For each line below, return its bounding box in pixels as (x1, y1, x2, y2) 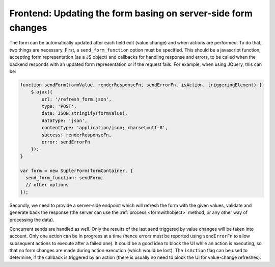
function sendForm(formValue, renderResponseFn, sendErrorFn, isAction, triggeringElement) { (20, 82, 262, 88)
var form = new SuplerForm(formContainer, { (20, 167, 133, 174)
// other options (25, 182, 69, 188)
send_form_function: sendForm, (25, 175, 104, 181)
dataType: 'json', (41, 117, 88, 124)
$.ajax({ (31, 89, 53, 95)
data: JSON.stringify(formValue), (41, 110, 128, 116)
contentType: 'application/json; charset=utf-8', (41, 125, 168, 131)
